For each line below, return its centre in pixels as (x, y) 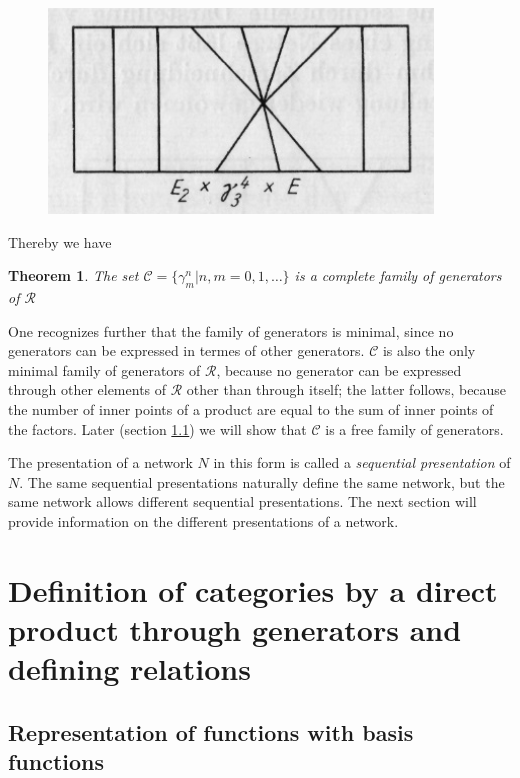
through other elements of (87, 389)
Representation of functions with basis (211, 731)
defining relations (129, 668)
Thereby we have (60, 241)
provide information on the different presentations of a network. (203, 520)
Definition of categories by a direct (253, 589)
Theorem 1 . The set (73, 275)
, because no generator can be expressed (339, 369)
